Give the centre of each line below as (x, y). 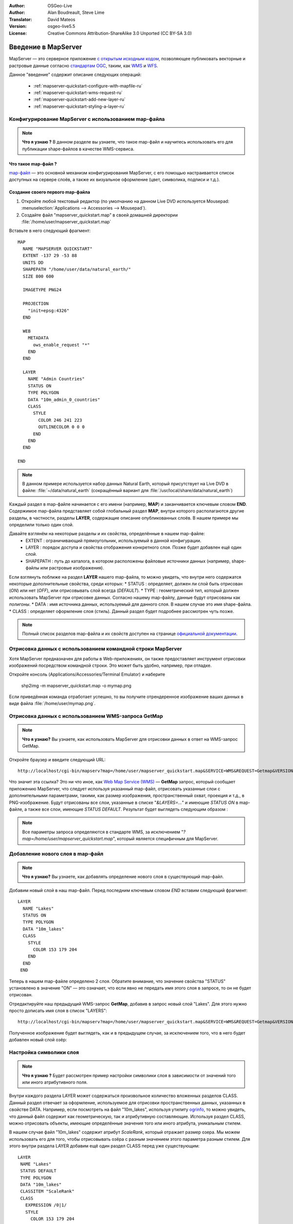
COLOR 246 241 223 (60, 420)
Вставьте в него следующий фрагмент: (50, 231)
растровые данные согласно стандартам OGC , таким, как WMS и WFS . (84, 66)
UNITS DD (33, 262)
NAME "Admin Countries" (56, 379)
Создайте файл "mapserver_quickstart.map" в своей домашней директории (100, 215)
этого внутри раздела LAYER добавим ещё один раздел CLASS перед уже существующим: (104, 1146)
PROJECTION (36, 304)
